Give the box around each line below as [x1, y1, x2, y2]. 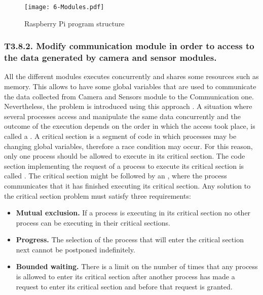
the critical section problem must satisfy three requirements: [4, 190, 191, 201]
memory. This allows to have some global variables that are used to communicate [4, 81, 256, 91]
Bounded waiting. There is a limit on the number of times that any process [16, 261, 258, 272]
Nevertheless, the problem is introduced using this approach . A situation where [4, 101, 252, 112]
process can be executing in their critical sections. [16, 217, 170, 228]
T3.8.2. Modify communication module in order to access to [4, 40, 254, 52]
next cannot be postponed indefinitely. [16, 244, 135, 254]
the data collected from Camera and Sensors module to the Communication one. [4, 91, 254, 101]
